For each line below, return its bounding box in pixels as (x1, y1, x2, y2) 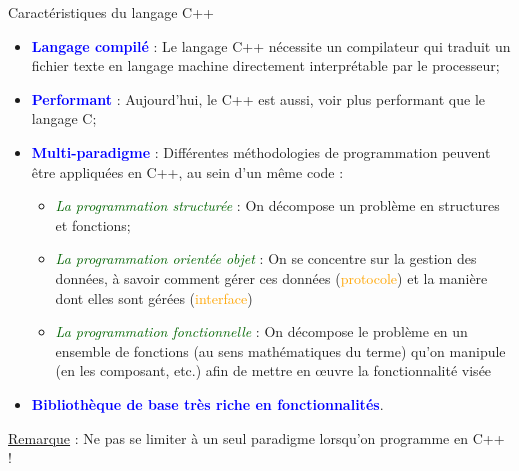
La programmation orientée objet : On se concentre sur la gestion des (55, 248, 477, 269)
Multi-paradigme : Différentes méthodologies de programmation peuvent (31, 141, 491, 162)
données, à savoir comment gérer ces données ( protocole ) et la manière (55, 267, 488, 288)
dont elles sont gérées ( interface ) (55, 287, 253, 308)
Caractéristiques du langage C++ (8, 2, 214, 22)
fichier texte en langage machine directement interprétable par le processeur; (31, 55, 500, 76)
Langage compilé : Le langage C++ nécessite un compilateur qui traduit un (31, 35, 511, 56)
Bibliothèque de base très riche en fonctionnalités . (31, 393, 384, 414)
